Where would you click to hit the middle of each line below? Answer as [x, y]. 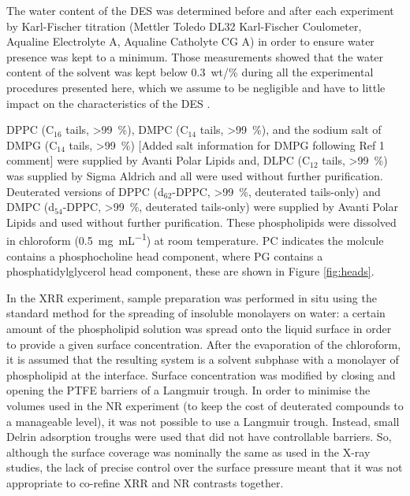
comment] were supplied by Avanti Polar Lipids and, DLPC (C [158, 160]
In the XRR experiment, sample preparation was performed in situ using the [192, 297]
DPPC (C [30, 130]
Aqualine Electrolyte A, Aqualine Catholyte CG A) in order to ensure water [190, 41]
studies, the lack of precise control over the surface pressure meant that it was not [205, 467]
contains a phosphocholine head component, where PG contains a [165, 255]
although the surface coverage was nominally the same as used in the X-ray [188, 452]
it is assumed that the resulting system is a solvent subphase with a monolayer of [203, 359]
